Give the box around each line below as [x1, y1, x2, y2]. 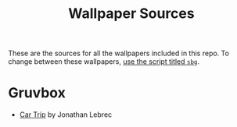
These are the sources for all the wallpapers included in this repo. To [8, 48, 229, 58]
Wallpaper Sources [68, 5, 195, 23]
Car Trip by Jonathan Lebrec [19, 110, 113, 119]
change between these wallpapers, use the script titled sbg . [8, 57, 200, 66]
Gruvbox [8, 84, 66, 102]
